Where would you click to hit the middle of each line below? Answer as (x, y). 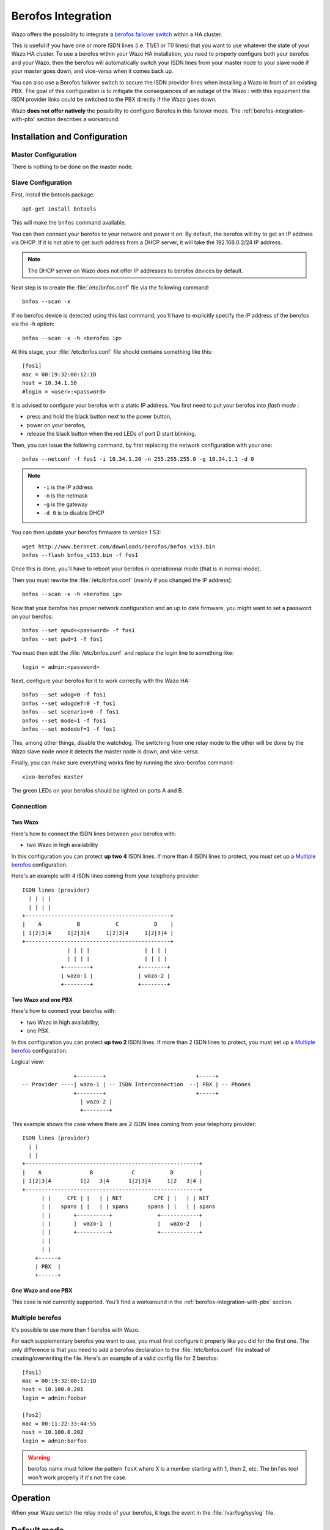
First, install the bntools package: (53, 195)
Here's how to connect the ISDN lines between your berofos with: (94, 834)
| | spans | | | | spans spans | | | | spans (128, 1207)
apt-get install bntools (59, 209)
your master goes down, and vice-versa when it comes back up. (92, 71)
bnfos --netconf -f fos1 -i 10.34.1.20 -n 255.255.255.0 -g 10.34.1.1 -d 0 (138, 459)
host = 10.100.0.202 (53, 1432)
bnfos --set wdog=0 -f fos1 (64, 695)
